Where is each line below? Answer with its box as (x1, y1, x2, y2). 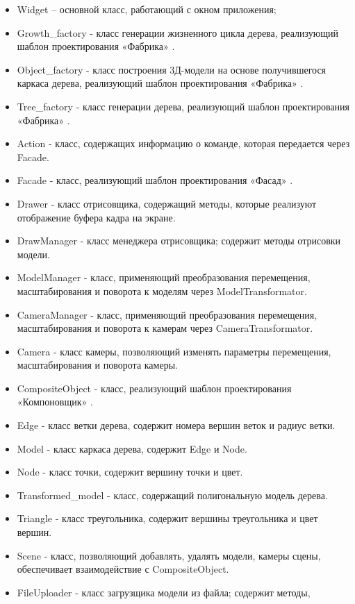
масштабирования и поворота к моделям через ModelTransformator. (17, 283, 307, 298)
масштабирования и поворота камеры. (17, 358, 178, 372)
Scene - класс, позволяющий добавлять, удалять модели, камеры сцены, (17, 548, 321, 562)
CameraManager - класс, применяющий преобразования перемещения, (17, 307, 317, 321)
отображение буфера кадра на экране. (17, 210, 176, 224)
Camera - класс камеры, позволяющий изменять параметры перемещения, (17, 344, 331, 358)
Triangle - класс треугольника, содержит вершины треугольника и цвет (17, 511, 318, 526)
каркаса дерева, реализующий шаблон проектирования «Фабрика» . (17, 76, 304, 90)
